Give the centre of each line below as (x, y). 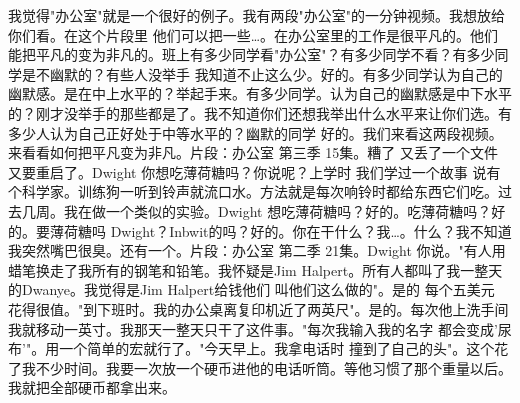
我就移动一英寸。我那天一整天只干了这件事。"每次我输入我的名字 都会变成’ (253, 328)
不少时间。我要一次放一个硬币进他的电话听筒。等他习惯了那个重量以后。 (273, 367)
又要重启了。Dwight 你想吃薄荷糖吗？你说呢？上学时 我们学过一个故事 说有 (254, 171)
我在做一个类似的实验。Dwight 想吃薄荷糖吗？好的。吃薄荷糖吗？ (277, 210)
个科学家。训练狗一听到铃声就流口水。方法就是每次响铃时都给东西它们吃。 (253, 191)
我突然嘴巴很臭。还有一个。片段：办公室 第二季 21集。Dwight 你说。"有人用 (257, 250)
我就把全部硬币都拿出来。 (92, 387)
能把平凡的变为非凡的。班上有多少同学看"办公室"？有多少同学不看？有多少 (251, 54)
